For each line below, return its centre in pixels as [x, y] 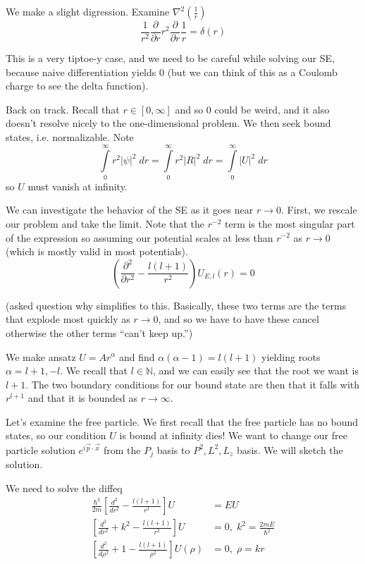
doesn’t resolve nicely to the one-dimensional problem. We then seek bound [168, 123]
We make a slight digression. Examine [88, 11]
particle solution [41, 449]
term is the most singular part [290, 223]
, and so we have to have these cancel [239, 319]
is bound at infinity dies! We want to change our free [233, 435]
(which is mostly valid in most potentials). [97, 251]
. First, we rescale [319, 210]
